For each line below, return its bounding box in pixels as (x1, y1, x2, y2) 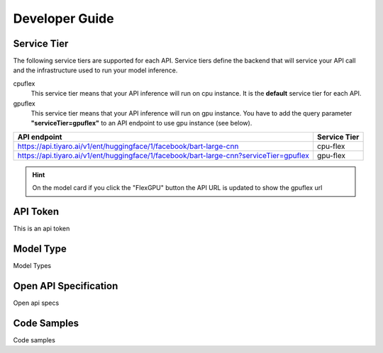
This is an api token (13, 224, 70, 233)
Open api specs (13, 298, 60, 307)
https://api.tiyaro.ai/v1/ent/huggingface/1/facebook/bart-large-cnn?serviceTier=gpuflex (17, 150, 310, 160)
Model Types (13, 262, 52, 269)
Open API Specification (13, 280, 118, 292)
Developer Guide (13, 11, 114, 26)
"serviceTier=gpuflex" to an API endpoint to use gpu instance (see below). (30, 119, 252, 128)
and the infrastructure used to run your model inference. (13, 66, 178, 74)
